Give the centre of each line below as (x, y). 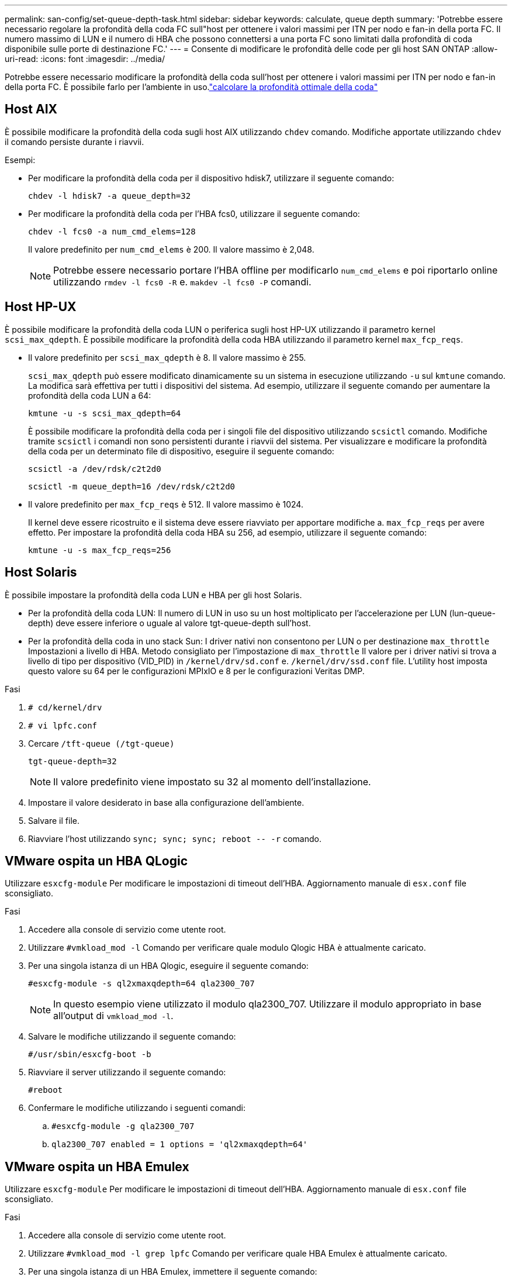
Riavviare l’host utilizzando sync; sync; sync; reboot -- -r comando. (175, 838)
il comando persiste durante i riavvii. (75, 141)
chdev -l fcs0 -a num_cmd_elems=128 (112, 231)
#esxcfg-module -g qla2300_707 (123, 1126)
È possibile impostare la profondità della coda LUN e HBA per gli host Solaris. (153, 595)
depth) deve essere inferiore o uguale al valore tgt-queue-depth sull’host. (169, 623)
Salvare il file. (54, 820)
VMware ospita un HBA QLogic (96, 861)
